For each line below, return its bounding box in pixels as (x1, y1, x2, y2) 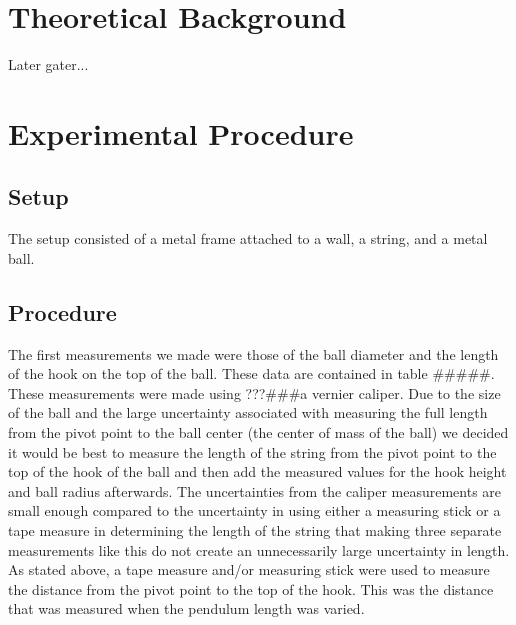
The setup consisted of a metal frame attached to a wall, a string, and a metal (8, 228, 488, 249)
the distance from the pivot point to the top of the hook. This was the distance (8, 578, 494, 599)
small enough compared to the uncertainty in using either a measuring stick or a (8, 500, 501, 521)
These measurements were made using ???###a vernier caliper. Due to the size (8, 382, 501, 403)
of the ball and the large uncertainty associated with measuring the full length (8, 402, 488, 423)
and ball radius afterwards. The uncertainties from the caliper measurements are (8, 480, 502, 501)
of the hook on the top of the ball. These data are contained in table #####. (8, 363, 495, 384)
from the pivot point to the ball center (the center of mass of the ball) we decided (8, 422, 509, 443)
